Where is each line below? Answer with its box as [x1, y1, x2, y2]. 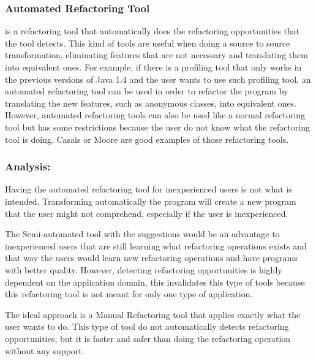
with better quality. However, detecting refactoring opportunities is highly [5, 263, 282, 276]
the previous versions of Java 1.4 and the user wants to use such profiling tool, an [5, 72, 311, 85]
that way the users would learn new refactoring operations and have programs [5, 251, 298, 264]
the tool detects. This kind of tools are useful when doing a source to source [5, 36, 290, 49]
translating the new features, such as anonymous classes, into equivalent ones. [5, 96, 296, 109]
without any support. [5, 344, 85, 357]
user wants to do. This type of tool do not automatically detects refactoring [5, 320, 289, 333]
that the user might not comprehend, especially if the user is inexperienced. [5, 207, 288, 219]
